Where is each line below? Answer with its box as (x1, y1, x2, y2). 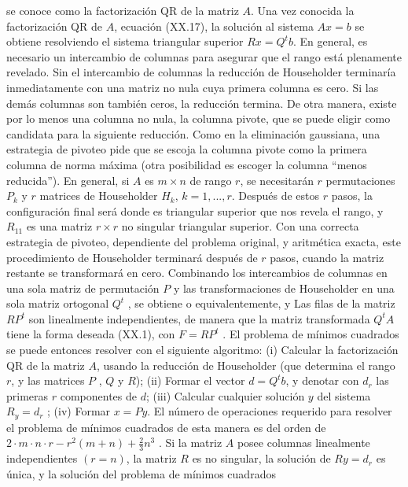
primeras (6, 387, 49, 404)
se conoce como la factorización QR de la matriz (6, 2, 239, 18)
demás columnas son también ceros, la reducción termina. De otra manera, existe (6, 94, 397, 111)
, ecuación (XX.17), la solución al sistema (114, 17, 314, 34)
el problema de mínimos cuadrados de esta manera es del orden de (6, 419, 326, 435)
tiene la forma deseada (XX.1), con (6, 326, 175, 342)
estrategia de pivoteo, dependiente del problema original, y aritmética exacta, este (6, 233, 401, 249)
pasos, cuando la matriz (270, 249, 384, 265)
